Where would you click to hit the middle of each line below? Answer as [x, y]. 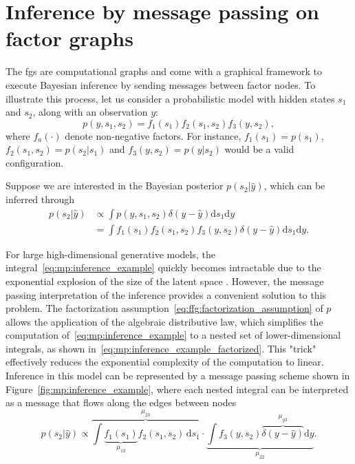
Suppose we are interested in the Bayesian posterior [115, 186]
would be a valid [259, 149]
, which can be [294, 186]
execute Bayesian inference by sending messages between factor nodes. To [161, 84]
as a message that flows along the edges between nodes [121, 402]
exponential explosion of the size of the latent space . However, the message [165, 281]
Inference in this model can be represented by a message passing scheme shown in [178, 376]
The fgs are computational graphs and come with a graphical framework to [164, 71]
